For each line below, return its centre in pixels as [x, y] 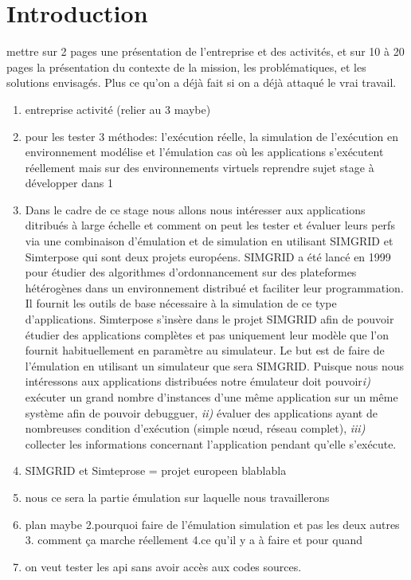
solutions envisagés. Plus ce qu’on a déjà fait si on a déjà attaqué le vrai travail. [202, 82]
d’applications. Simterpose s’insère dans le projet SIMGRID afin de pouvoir [209, 319]
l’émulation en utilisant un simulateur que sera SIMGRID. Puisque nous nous [215, 365]
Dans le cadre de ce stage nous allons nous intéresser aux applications [195, 209]
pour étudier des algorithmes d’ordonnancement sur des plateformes [191, 272]
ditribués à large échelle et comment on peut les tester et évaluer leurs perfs [210, 225]
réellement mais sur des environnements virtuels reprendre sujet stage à [200, 167]
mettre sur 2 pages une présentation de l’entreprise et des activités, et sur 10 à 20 [205, 51]
